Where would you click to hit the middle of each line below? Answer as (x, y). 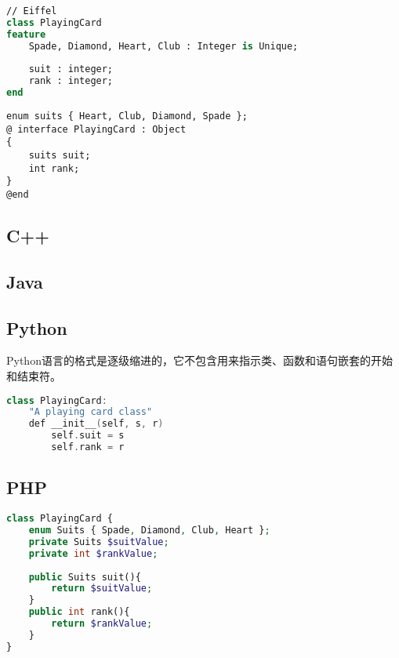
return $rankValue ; (102, 623)
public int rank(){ (79, 612)
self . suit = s (88, 436)
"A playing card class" (91, 412)
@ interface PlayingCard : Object (96, 129)
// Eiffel (32, 11)
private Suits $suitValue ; (99, 542)
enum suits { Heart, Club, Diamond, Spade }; (127, 116)
